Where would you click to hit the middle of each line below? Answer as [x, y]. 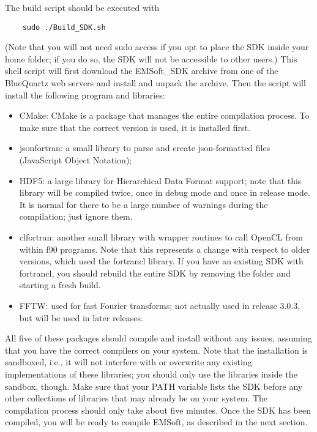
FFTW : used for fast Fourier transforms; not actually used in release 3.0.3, [160, 305]
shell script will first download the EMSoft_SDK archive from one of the [142, 71]
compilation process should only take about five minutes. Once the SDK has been [158, 410]
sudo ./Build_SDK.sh [64, 27]
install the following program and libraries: [85, 95]
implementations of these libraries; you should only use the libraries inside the [151, 374]
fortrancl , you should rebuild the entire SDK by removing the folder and [155, 273]
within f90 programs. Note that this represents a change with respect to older [165, 249]
